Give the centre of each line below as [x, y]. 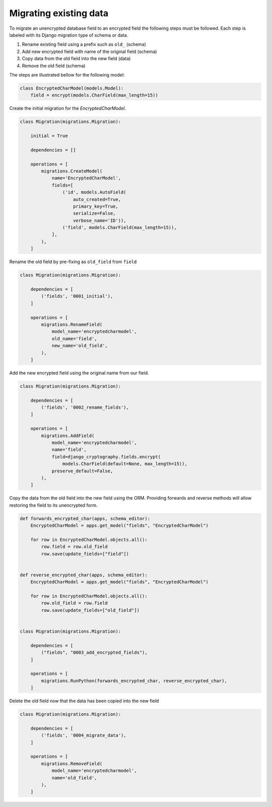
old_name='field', [75, 338]
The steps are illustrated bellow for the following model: [67, 75]
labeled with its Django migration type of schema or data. [69, 35]
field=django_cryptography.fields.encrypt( [106, 457]
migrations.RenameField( [72, 324]
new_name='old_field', [80, 346]
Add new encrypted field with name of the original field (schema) [89, 51]
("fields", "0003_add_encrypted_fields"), [94, 653]
